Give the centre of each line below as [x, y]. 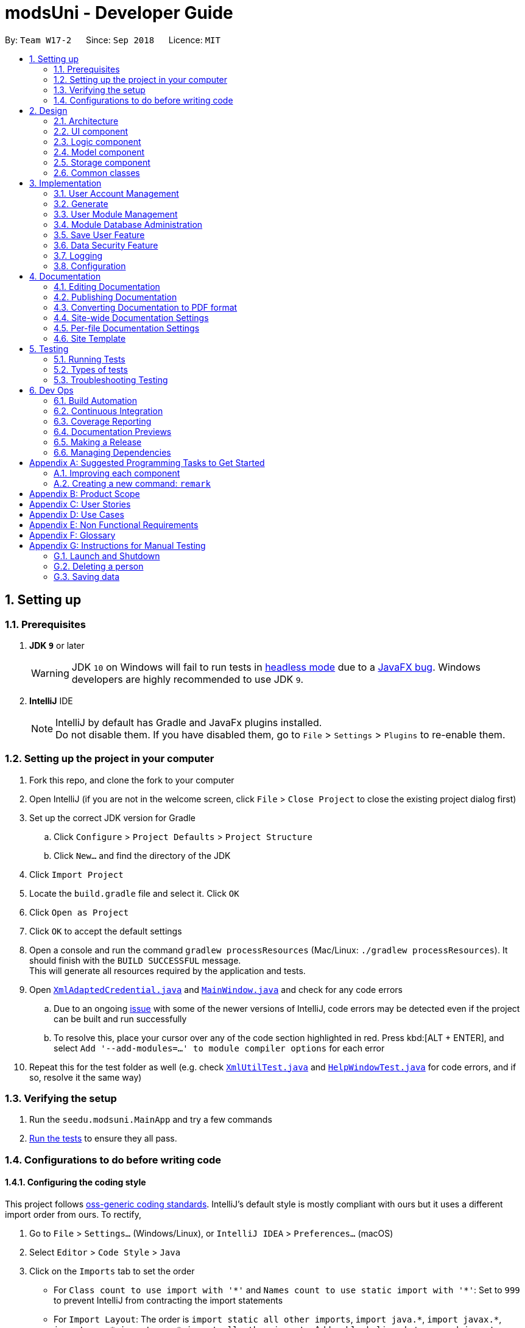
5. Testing [49, 348]
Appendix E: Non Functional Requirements [114, 524]
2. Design [48, 110]
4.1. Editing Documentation [107, 286]
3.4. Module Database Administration [128, 224]
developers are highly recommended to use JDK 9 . [188, 679]
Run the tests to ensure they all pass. [103, 1139]
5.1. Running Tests [90, 359]
